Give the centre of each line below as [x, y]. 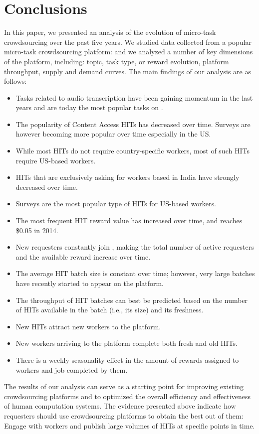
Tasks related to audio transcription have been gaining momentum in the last [134, 97]
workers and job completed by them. [72, 369]
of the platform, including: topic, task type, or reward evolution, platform [117, 61]
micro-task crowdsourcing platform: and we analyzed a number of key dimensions [129, 52]
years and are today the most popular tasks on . [89, 107]
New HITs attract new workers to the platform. [88, 326]
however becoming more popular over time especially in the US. [113, 134]
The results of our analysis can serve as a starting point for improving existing [124, 386]
